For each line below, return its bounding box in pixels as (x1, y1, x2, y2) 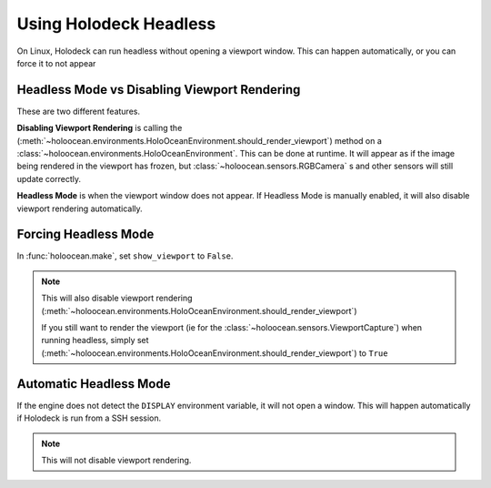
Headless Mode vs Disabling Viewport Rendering (16, 82, 301, 97)
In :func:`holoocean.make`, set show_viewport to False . (16, 250, 234, 261)
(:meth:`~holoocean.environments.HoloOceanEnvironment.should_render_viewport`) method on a (16, 135, 382, 146)
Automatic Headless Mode (16, 376, 171, 391)
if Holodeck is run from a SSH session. (16, 412, 162, 423)
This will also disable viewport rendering (41, 292, 193, 304)
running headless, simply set (41, 335, 149, 346)
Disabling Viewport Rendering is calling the (16, 123, 183, 134)
